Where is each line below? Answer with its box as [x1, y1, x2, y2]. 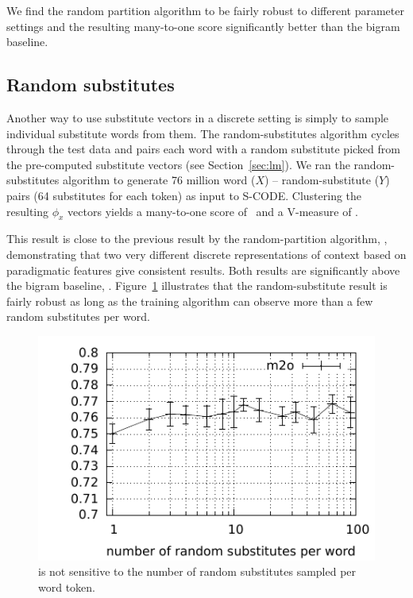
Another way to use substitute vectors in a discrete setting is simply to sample [6, 109, 389, 125]
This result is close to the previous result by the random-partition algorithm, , [6, 230, 388, 247]
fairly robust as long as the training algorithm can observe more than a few [6, 292, 373, 309]
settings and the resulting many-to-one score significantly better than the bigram [6, 17, 400, 34]
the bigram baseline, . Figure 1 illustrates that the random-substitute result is [6, 277, 388, 294]
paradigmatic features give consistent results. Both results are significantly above [6, 261, 400, 278]
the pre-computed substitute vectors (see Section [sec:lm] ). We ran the [6, 156, 350, 172]
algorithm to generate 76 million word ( [63, 172, 256, 188]
